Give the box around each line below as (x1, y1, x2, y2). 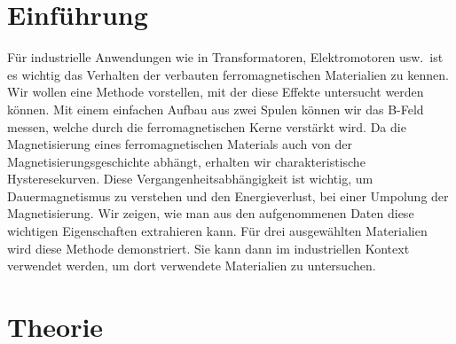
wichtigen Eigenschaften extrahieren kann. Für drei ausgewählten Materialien (7, 222, 428, 240)
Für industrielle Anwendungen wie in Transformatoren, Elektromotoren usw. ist (7, 48, 444, 66)
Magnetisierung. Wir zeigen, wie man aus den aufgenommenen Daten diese (7, 204, 414, 223)
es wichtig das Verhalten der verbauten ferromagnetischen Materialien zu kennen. (7, 65, 449, 83)
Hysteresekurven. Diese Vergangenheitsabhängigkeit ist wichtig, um (7, 169, 373, 188)
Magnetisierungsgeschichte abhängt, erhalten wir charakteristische (7, 152, 366, 170)
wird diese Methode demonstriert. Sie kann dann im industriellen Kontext (7, 238, 410, 257)
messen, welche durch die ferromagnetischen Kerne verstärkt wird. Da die (7, 117, 406, 136)
